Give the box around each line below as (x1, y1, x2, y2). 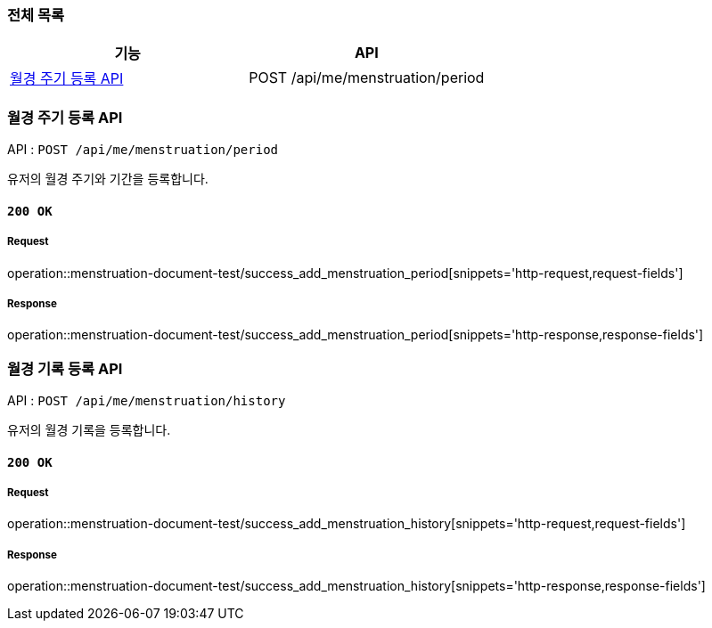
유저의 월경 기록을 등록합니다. (7, 422, 171, 438)
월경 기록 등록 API (7, 359, 123, 378)
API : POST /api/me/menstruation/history (7, 393, 286, 409)
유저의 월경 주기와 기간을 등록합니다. (7, 171, 209, 187)
